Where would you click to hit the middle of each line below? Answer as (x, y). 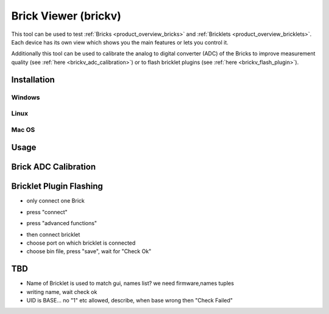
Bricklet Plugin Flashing (57, 187)
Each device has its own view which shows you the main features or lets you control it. (120, 42)
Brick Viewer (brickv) (66, 16)
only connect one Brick (55, 201)
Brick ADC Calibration (54, 167)
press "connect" (47, 212)
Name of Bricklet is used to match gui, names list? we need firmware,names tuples (130, 284)
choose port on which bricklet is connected (81, 243)
